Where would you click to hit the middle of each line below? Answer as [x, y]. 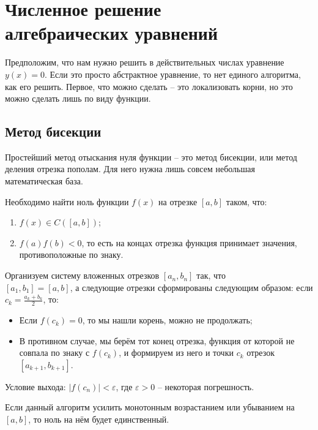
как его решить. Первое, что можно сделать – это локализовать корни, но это [149, 86]
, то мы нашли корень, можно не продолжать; [167, 320]
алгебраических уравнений [112, 33]
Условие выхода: [35, 386]
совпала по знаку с [54, 353]
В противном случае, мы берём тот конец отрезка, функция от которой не [157, 340]
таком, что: [246, 201]
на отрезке [178, 201]
